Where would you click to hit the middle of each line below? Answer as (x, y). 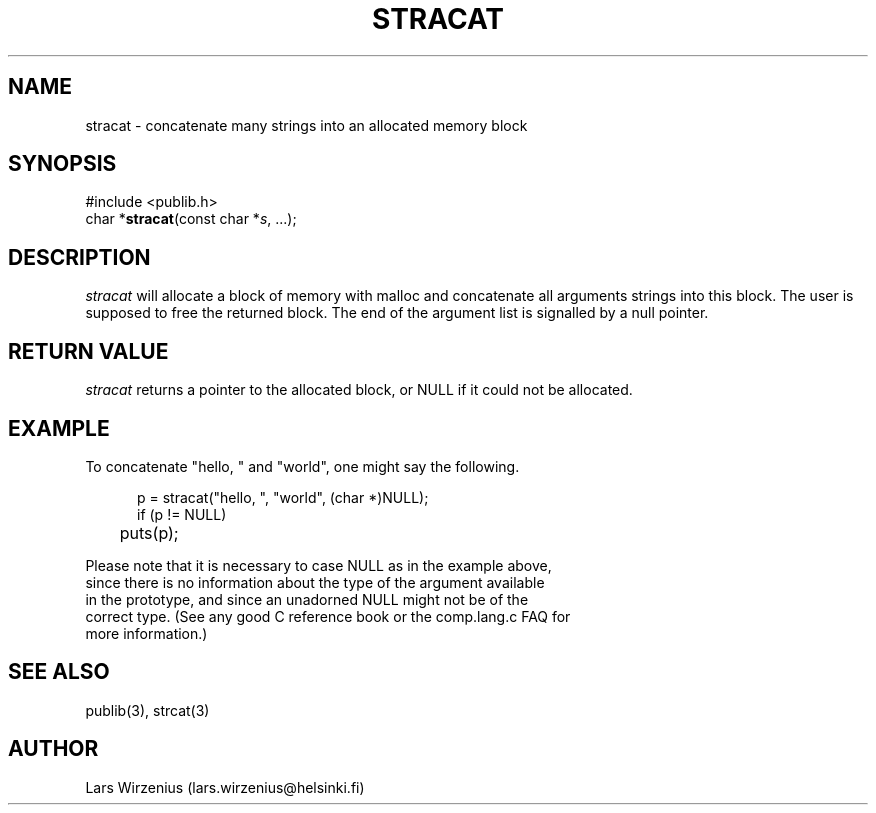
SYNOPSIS (62, 164)
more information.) (146, 633)
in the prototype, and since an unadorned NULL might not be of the (307, 599)
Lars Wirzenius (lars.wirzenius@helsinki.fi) (225, 787)
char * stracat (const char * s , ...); (191, 219)
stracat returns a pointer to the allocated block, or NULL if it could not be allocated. (359, 390)
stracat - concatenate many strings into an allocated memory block (306, 125)
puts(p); (149, 532)
